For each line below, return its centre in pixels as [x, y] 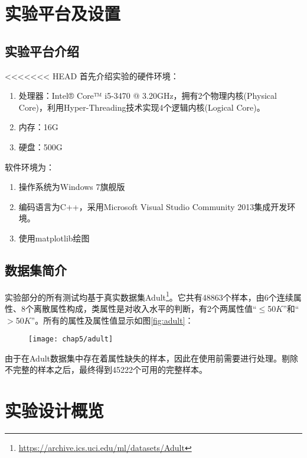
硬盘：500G [40, 146]
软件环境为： [30, 167]
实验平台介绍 [42, 51]
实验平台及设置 [63, 13]
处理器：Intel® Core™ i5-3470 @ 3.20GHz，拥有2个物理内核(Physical [148, 96]
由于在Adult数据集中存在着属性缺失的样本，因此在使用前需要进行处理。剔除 [152, 358]
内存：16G [38, 127]
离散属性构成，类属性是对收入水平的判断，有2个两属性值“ [145, 308]
